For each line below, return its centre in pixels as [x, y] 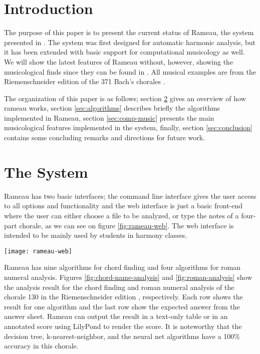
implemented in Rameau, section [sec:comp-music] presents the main [109, 117]
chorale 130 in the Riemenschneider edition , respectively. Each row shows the [123, 297]
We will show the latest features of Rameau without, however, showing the [119, 61]
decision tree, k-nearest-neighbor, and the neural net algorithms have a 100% [122, 336]
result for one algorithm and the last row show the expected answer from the [122, 306]
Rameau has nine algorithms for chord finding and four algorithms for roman [122, 267]
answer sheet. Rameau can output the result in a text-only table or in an [116, 316]
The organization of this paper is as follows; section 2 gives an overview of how [125, 98]
